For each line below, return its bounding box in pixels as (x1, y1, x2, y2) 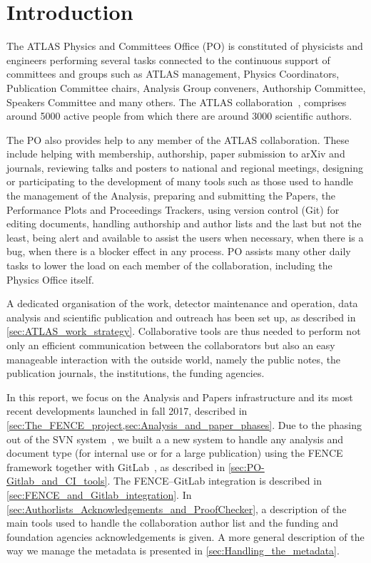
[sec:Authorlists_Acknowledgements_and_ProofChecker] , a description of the (6, 501, 347, 516)
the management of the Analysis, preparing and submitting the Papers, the (6, 188, 336, 203)
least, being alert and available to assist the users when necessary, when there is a (6, 229, 364, 244)
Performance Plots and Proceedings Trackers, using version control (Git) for (6, 202, 340, 217)
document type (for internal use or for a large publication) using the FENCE (6, 445, 343, 460)
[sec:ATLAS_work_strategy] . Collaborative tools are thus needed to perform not (6, 324, 361, 339)
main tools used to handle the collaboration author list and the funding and (6, 515, 339, 530)
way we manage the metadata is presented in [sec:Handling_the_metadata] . (6, 543, 340, 558)
